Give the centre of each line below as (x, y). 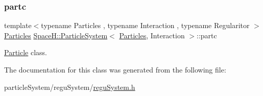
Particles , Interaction (152, 35)
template (18, 25)
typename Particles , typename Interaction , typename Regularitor (145, 25)
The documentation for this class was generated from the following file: (115, 69)
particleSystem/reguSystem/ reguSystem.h (70, 87)
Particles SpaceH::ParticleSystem (56, 35)
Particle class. (26, 52)
